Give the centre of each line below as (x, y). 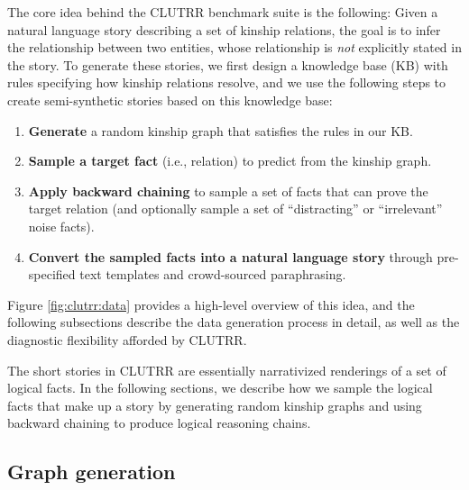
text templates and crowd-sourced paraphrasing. (213, 274)
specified (52, 274)
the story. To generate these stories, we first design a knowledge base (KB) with (228, 64)
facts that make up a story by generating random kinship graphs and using (215, 405)
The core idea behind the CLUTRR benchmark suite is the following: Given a (223, 12)
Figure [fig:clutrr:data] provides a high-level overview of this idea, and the (211, 304)
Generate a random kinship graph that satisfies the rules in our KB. (221, 130)
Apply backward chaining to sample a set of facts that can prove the (228, 191)
